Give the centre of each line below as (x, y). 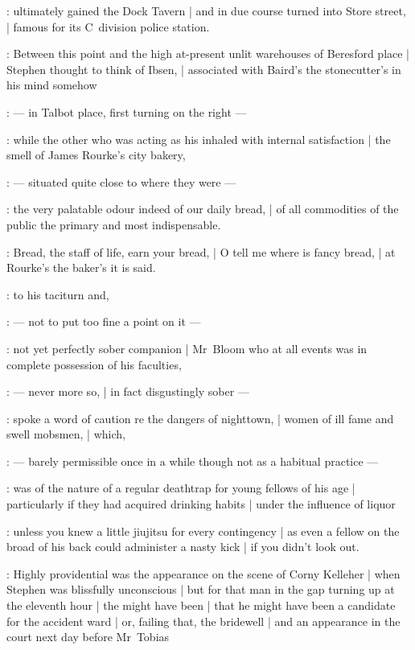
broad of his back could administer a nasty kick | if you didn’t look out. (183, 547)
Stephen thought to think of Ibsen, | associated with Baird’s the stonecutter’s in (204, 69)
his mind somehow (52, 85)
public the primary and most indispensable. (114, 224)
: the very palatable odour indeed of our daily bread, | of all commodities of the (203, 209)
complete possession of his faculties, (94, 364)
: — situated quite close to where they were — (121, 181)
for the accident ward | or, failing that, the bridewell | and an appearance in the (203, 621)
